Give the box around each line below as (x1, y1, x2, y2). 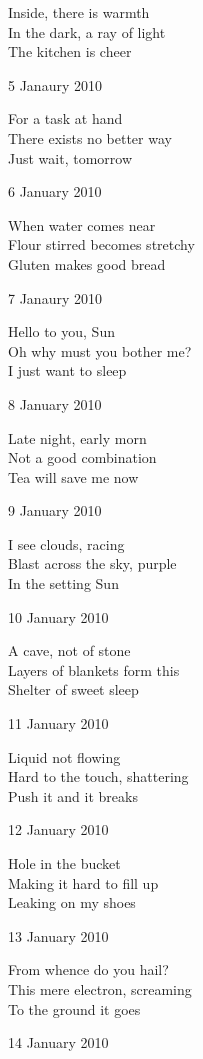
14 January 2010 (8, 1032, 109, 1053)
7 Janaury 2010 (8, 287, 102, 308)
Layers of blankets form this (8, 659, 180, 680)
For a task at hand (8, 108, 123, 129)
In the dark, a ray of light (8, 21, 166, 42)
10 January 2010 (8, 606, 109, 627)
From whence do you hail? (8, 959, 169, 980)
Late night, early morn (8, 427, 147, 448)
